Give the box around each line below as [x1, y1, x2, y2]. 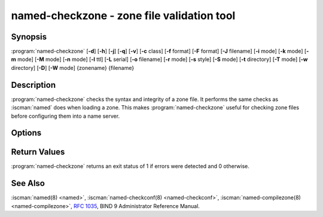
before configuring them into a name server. [11, 112, 120, 120]
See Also [11, 178, 45, 188]
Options [11, 128, 42, 138]
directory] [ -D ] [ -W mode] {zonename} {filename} [11, 64, 135, 71]
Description [11, 80, 56, 90]
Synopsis [11, 32, 47, 42]
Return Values [11, 147, 65, 157]
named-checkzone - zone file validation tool [11, 9, 236, 22]
